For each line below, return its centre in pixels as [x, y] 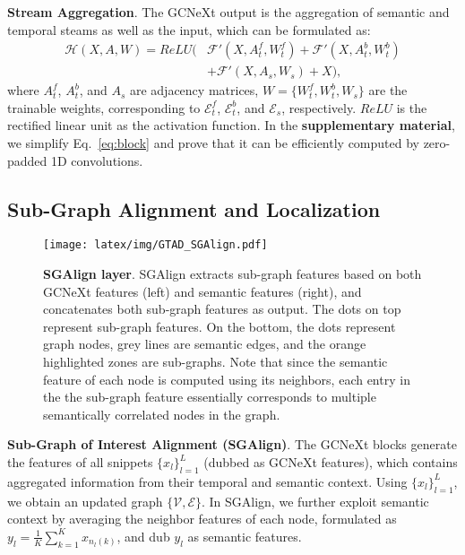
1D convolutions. [97, 160]
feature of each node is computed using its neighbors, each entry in [227, 379]
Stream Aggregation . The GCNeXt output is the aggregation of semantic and [228, 12]
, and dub [143, 536]
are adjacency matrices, [194, 90]
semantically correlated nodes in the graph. [162, 414]
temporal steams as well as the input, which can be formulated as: [189, 29]
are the [388, 90]
